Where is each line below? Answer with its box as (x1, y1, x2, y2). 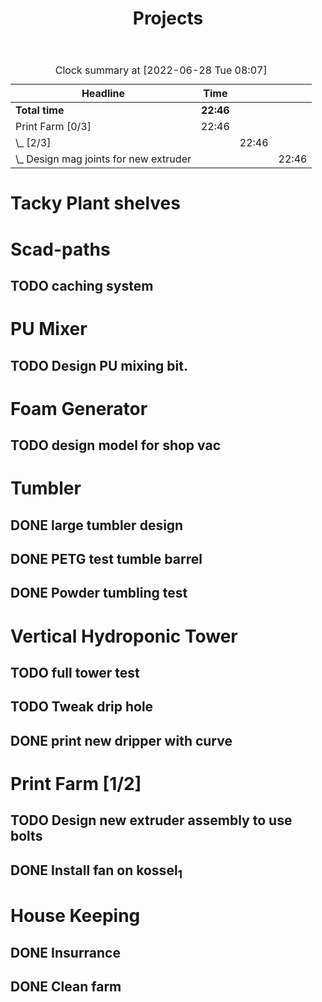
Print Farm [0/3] (15, 120, 92, 134)
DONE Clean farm (10, 978, 122, 995)
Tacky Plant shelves (10, 192, 181, 215)
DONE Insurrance (10, 944, 121, 961)
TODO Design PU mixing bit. (10, 357, 188, 374)
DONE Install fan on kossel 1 (10, 862, 183, 881)
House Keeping (10, 905, 141, 927)
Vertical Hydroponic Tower (10, 625, 238, 647)
